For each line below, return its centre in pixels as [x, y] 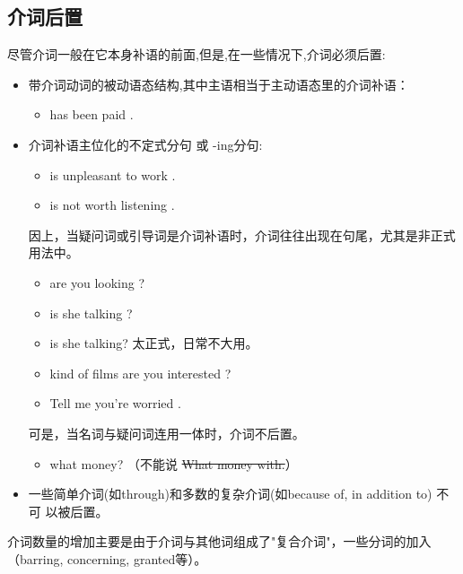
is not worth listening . [112, 205]
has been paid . [92, 114]
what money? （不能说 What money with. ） [174, 463]
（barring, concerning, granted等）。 [107, 558]
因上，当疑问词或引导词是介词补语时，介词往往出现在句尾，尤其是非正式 [242, 235]
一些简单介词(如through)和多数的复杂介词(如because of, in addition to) [230, 494]
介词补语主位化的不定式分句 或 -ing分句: [145, 144]
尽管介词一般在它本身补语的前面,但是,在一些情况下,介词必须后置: [197, 54]
